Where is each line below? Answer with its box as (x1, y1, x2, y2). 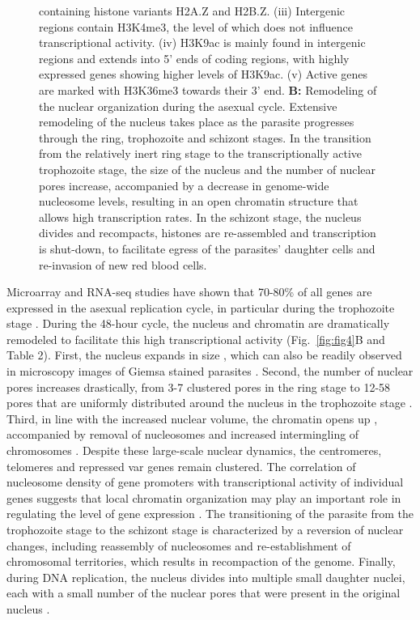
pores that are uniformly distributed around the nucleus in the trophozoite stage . (6, 394, 413, 411)
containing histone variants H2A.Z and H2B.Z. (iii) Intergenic (39, 2, 346, 19)
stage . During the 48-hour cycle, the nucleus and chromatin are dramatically (6, 315, 390, 332)
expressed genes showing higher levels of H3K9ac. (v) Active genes (39, 66, 368, 83)
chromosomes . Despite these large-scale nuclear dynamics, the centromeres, (6, 442, 382, 459)
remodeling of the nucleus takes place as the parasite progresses (39, 113, 354, 130)
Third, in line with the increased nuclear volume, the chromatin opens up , (6, 410, 378, 427)
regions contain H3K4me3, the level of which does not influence (39, 18, 353, 35)
